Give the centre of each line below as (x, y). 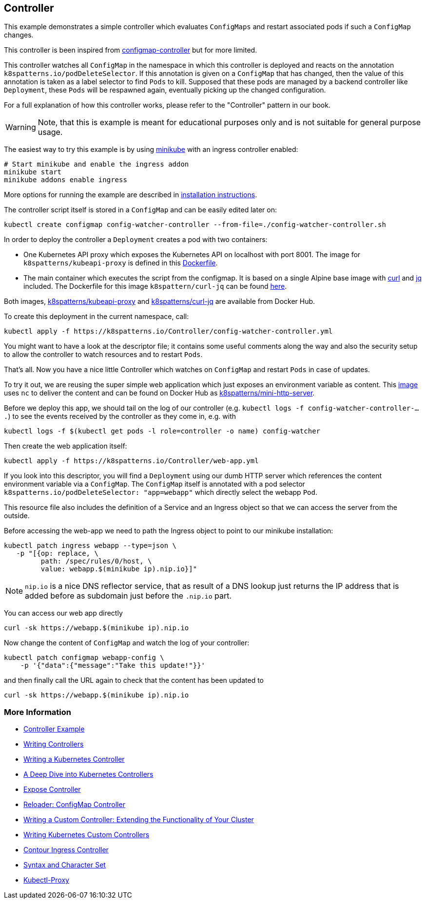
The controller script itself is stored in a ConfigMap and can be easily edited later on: (140, 210)
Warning (21, 127)
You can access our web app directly (63, 613)
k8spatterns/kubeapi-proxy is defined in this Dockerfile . (121, 263)
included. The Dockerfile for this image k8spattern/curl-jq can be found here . (155, 286)
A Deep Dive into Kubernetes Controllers (88, 774)
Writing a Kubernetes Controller (74, 759)
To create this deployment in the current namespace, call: (97, 317)
